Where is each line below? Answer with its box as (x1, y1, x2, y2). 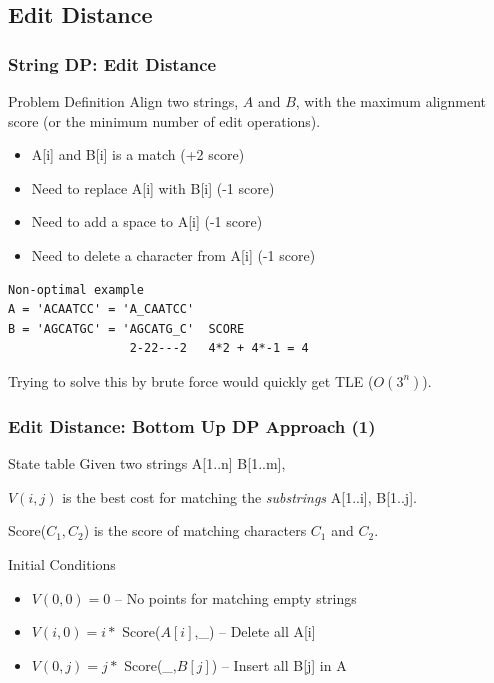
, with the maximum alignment (295, 91, 486, 111)
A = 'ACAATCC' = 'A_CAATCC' (8, 302, 195, 317)
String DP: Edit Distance (8, 51, 217, 76)
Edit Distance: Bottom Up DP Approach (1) (8, 413, 376, 438)
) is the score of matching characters (83, 520, 307, 541)
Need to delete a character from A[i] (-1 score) (31, 244, 316, 265)
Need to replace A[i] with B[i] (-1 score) (31, 177, 275, 198)
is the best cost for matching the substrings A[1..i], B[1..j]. (62, 486, 417, 507)
